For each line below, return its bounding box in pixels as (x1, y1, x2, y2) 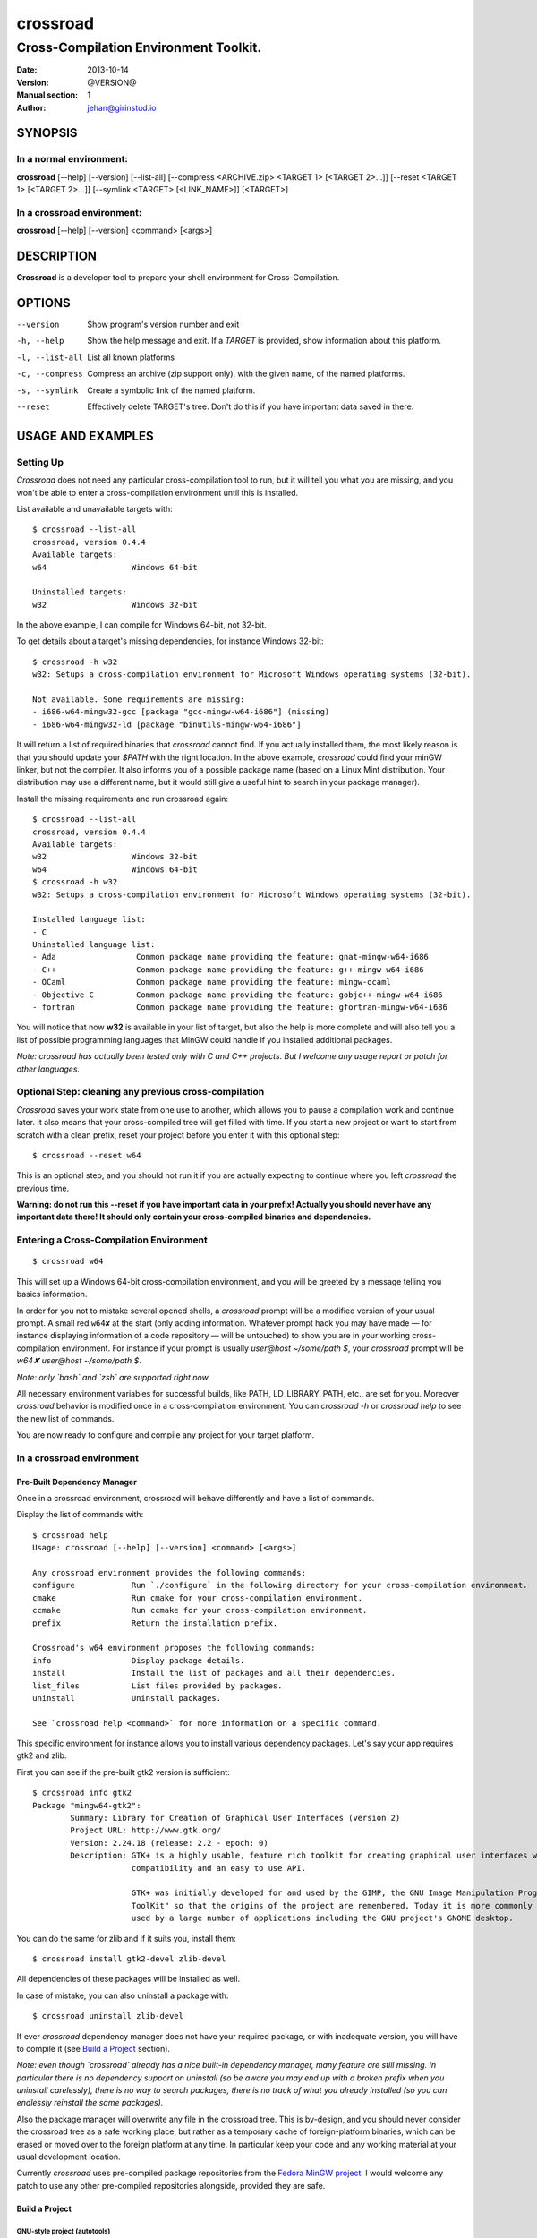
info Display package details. (32, 1655, 245, 1665)
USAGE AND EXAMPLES (16, 428, 154, 443)
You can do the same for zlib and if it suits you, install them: (16, 1933, 236, 1943)
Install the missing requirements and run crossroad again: (16, 793, 228, 804)
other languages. (16, 1063, 81, 1074)
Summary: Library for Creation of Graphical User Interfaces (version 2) (70, 1813, 401, 1824)
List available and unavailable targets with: (16, 503, 174, 514)
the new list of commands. (16, 1413, 115, 1423)
